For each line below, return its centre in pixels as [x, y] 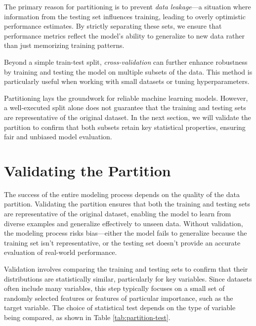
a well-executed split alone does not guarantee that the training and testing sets [125, 107]
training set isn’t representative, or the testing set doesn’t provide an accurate [122, 242]
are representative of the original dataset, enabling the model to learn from [118, 214]
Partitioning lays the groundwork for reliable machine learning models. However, [126, 98]
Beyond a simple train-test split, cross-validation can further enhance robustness [126, 61]
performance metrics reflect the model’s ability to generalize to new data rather [124, 35]
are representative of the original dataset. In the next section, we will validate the [128, 117]
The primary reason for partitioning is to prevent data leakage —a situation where [128, 6]
